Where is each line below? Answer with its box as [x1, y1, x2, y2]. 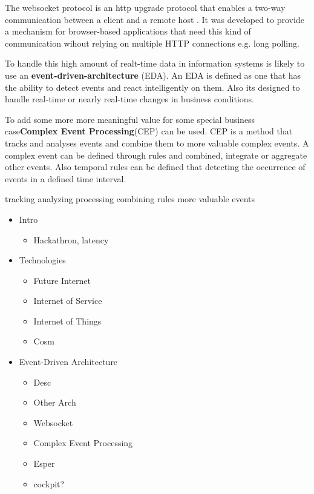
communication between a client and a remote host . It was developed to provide [5, 13, 304, 25]
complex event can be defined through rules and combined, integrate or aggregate [5, 148, 307, 161]
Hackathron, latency [33, 233, 109, 246]
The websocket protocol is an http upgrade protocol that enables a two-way [5, 1, 286, 13]
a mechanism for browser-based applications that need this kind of [5, 25, 251, 38]
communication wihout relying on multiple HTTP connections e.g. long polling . [5, 36, 299, 49]
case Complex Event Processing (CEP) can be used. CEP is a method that [5, 125, 293, 137]
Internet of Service [33, 294, 102, 307]
